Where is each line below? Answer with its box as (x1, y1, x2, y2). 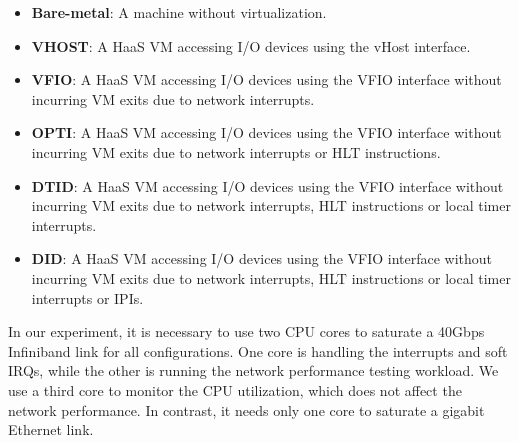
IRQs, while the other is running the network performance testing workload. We (8, 360, 499, 381)
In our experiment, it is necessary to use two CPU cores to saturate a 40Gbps (8, 321, 485, 342)
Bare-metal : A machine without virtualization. (31, 2, 327, 22)
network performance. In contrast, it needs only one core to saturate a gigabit (8, 399, 485, 420)
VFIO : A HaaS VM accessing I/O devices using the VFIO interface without (31, 69, 502, 90)
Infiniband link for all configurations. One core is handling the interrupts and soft (8, 340, 508, 361)
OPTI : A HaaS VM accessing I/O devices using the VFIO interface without (31, 122, 502, 143)
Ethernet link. (8, 419, 94, 440)
